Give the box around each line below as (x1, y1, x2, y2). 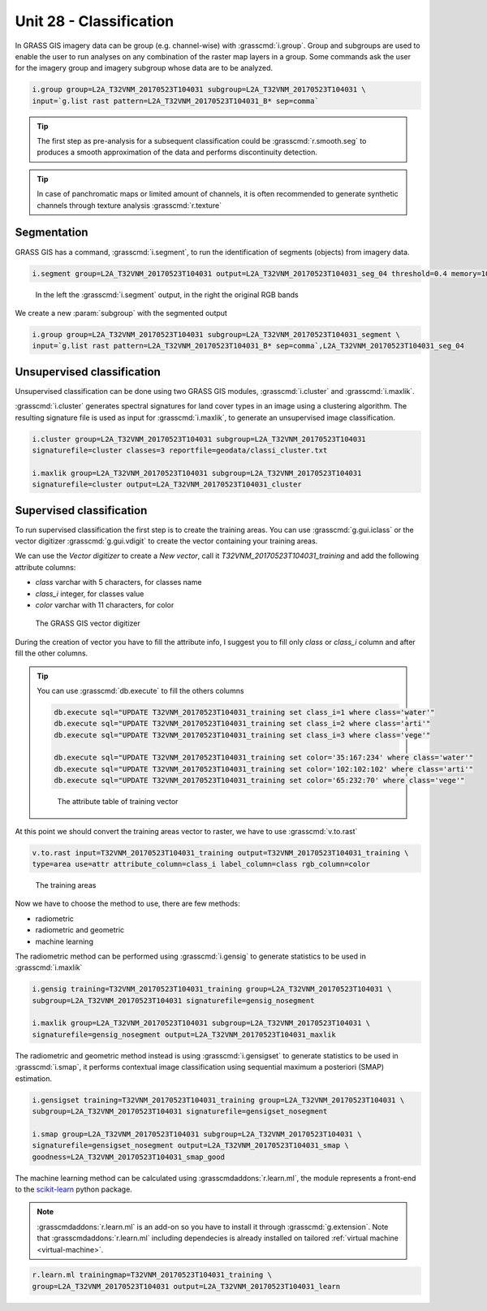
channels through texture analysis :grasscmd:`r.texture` (37, 200, 222, 210)
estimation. (15, 1073, 53, 1084)
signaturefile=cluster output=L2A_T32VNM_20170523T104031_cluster (32, 480, 302, 489)
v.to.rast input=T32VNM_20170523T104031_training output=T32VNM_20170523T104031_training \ (32, 848, 409, 857)
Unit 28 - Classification (15, 12, 175, 30)
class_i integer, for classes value (35, 589, 144, 599)
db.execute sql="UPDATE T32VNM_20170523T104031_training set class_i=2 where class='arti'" (54, 719, 431, 729)
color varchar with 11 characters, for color (35, 599, 175, 609)
